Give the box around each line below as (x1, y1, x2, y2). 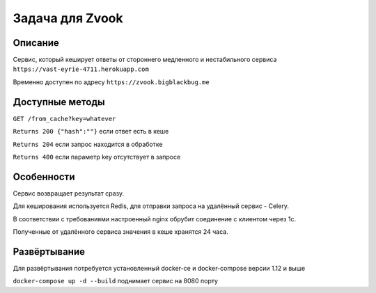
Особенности (13, 171, 75, 182)
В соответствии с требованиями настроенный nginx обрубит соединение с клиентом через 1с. (13, 214, 296, 223)
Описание (13, 37, 59, 49)
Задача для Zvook (13, 10, 123, 26)
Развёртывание (13, 246, 85, 258)
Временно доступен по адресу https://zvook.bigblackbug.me (13, 77, 210, 86)
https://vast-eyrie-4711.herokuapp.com (13, 65, 149, 73)
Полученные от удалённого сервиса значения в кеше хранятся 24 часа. (13, 228, 229, 236)
